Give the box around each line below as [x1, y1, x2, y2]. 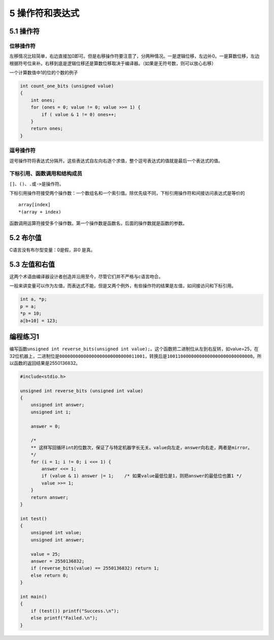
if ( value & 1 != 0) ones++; [41, 112, 117, 117]
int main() [20, 594, 47, 599]
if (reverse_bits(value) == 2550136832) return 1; [30, 565, 159, 571]
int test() [20, 516, 47, 521]
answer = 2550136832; [30, 558, 85, 564]
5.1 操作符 [9, 27, 40, 36]
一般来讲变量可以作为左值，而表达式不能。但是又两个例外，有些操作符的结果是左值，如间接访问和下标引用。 [9, 283, 236, 289]
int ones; [30, 97, 55, 103]
